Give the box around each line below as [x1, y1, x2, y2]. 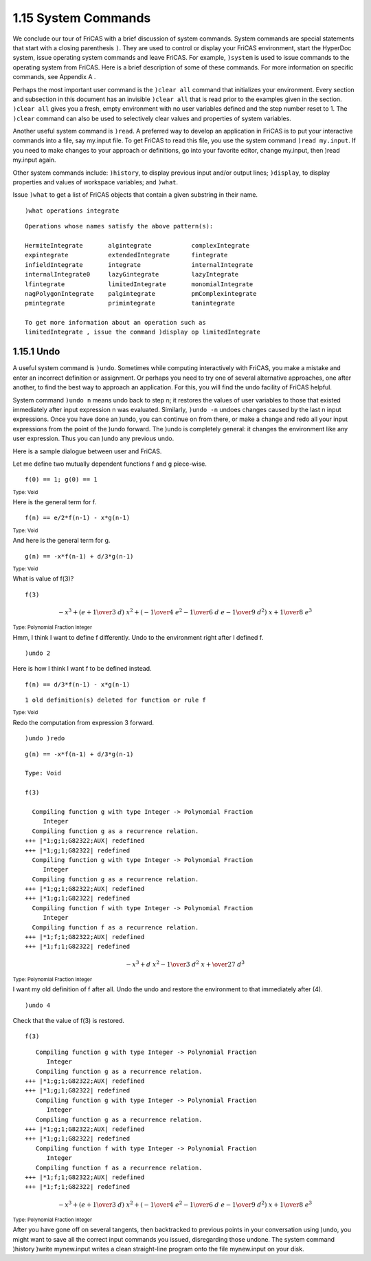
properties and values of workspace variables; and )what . [12, 178, 179, 186]
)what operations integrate [25, 206, 120, 215]
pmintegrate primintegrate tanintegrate [25, 299, 235, 308]
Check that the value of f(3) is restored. [12, 1017, 125, 1025]
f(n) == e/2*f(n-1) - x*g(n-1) [25, 514, 131, 522]
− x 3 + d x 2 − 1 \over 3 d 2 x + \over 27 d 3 [126, 959, 245, 968]
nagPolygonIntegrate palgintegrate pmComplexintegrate [25, 290, 257, 297]
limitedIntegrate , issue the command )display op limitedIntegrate [25, 328, 260, 336]
